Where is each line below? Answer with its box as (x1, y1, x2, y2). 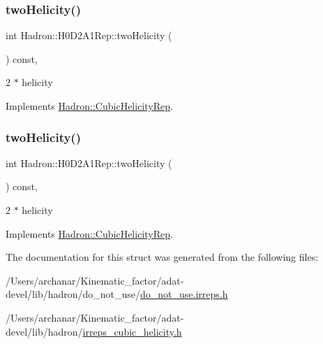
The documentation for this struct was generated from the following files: (6, 250, 319, 264)
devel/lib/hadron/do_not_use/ (6, 287, 141, 301)
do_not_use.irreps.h (140, 287, 228, 301)
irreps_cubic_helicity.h (82, 324, 182, 338)
